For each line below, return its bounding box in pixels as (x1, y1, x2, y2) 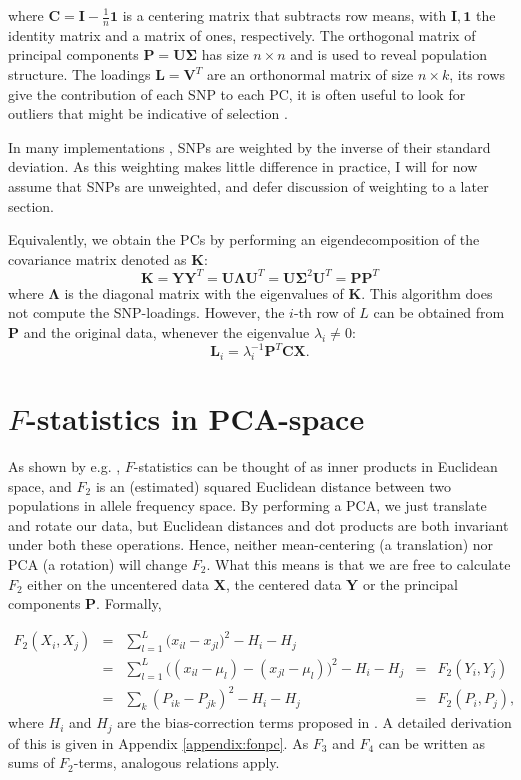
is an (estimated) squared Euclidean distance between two (95, 475, 452, 496)
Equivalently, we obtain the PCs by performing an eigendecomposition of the (8, 229, 480, 250)
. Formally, (96, 593, 162, 614)
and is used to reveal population (290, 44, 487, 65)
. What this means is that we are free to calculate (206, 554, 511, 575)
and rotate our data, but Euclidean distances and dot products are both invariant (8, 514, 509, 535)
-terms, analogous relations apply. (73, 752, 280, 773)
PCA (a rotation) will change (8, 554, 188, 575)
